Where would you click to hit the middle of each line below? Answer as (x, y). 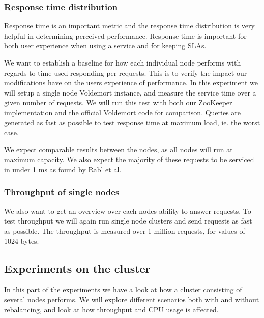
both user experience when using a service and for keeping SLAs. (105, 45)
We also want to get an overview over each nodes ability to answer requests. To (128, 211)
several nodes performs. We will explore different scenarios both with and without (132, 299)
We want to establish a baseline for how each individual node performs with (123, 62)
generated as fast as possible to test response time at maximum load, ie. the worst (132, 122)
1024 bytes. (22, 241)
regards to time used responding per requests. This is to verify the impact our (126, 72)
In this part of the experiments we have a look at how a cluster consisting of (123, 289)
